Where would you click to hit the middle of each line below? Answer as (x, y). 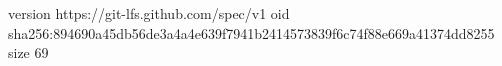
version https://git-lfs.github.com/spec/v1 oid (149, 13)
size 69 (28, 52)
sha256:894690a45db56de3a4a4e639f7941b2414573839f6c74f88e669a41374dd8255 (251, 32)
